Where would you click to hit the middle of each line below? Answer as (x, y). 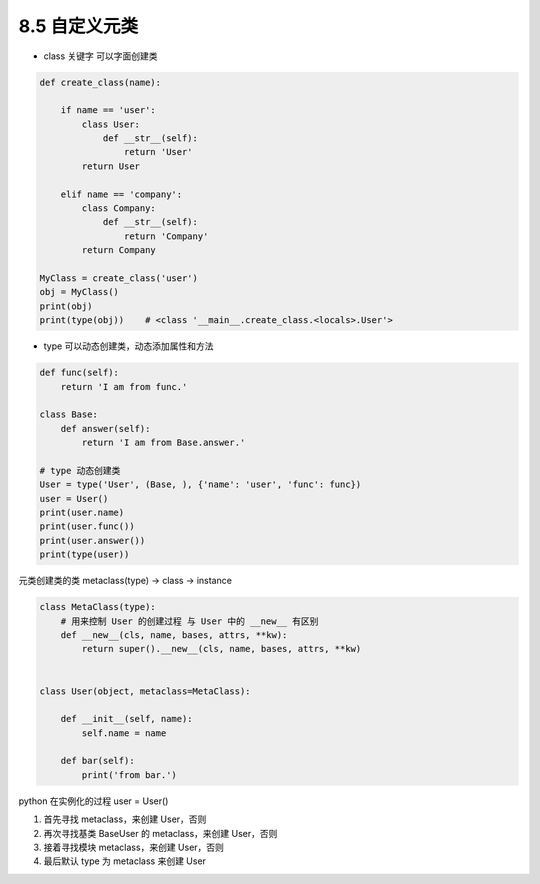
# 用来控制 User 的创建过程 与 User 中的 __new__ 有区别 (189, 621)
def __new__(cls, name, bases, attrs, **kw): (174, 634)
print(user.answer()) (92, 540)
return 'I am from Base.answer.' (163, 443)
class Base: (69, 414)
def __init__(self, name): (127, 719)
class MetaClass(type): (98, 607)
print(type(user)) (84, 554)
